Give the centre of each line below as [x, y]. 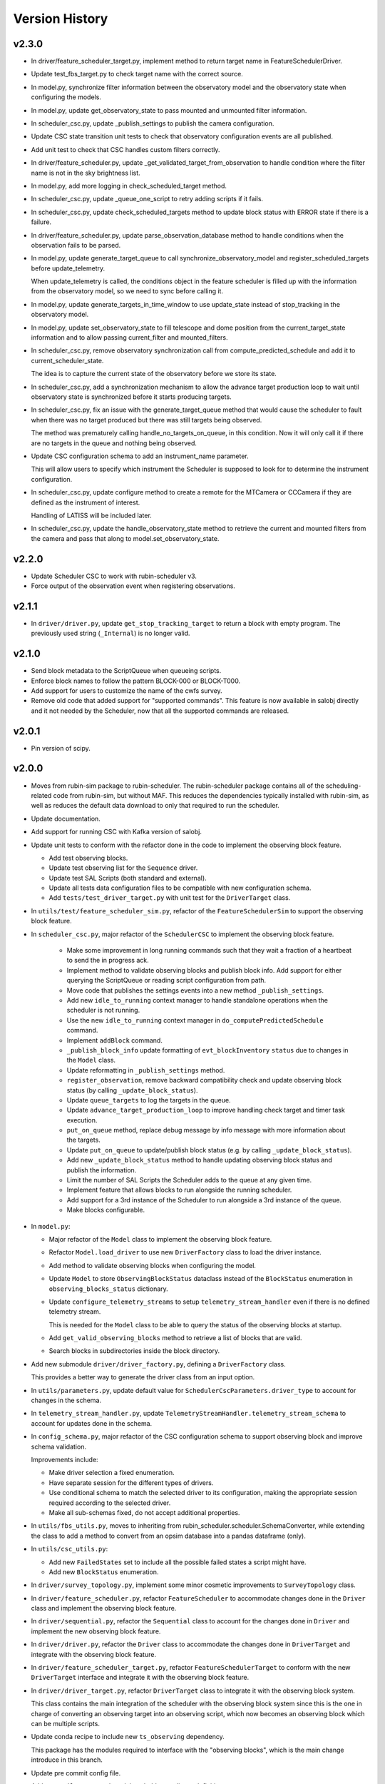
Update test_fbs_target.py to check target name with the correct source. [137, 74]
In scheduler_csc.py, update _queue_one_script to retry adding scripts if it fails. [147, 199]
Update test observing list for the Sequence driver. [123, 868]
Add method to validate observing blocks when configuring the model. [153, 1265]
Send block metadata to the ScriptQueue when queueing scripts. [126, 671]
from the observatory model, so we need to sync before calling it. [127, 291]
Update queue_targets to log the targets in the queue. [149, 1100]
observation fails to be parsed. [76, 245]
